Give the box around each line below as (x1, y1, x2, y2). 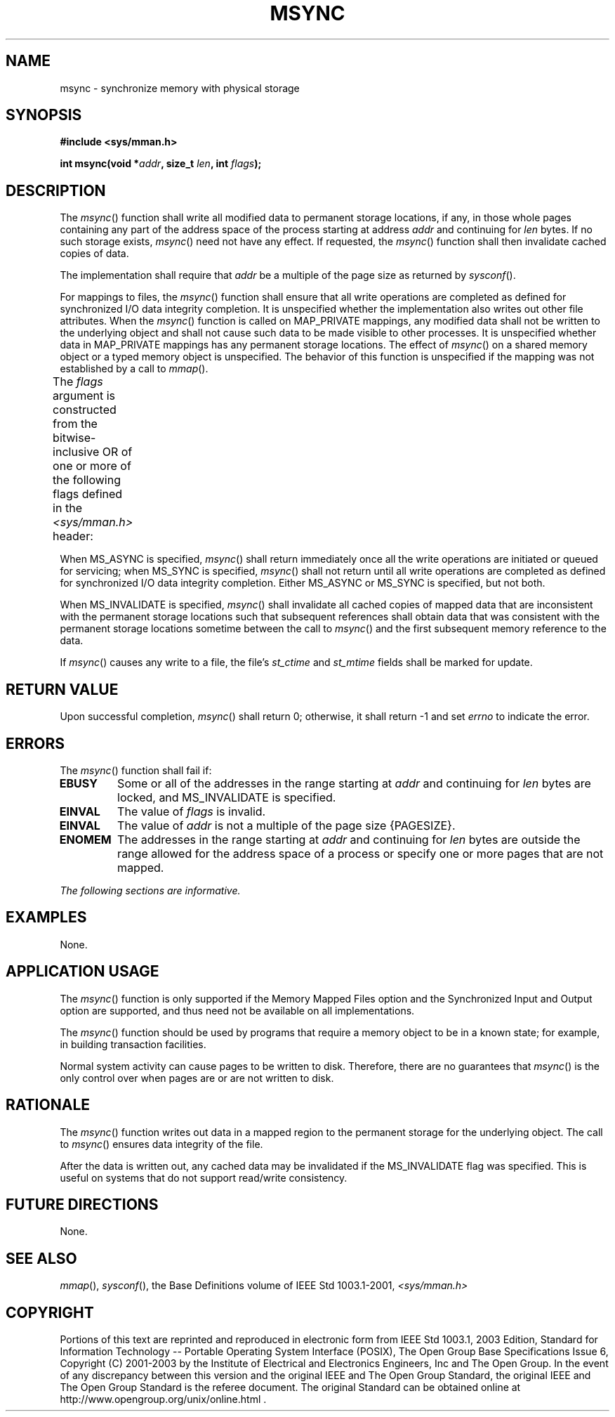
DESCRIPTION (6, 181, 106, 200)
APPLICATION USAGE (6, 962, 159, 981)
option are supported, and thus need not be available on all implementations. (60, 1004, 415, 1017)
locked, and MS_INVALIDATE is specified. (117, 790, 336, 804)
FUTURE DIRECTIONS (6, 1195, 159, 1213)
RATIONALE (6, 1096, 91, 1114)
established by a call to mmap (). (60, 363, 209, 375)
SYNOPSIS (6, 106, 82, 124)
